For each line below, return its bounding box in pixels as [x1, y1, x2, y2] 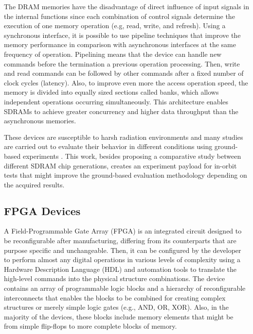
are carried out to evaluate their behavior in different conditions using [4, 141, 213, 151]
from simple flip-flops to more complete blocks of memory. [4, 321, 177, 331]
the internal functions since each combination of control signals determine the [4, 11, 235, 21]
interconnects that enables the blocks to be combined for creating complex [4, 292, 226, 302]
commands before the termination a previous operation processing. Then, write [4, 58, 240, 68]
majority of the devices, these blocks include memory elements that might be [4, 311, 234, 321]
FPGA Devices [4, 203, 81, 218]
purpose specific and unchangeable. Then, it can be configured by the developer [4, 245, 241, 255]
